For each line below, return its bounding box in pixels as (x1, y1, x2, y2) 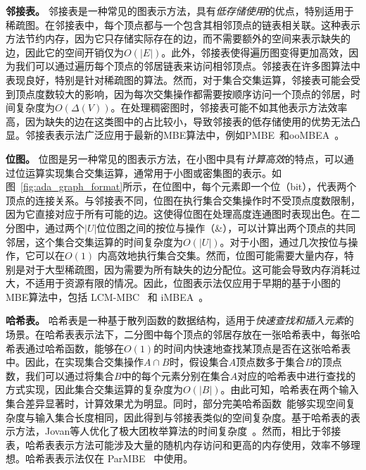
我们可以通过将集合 (25, 368, 114, 383)
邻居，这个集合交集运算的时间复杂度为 (6, 234, 183, 249)
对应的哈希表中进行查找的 (237, 368, 356, 383)
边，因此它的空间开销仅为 (6, 44, 124, 59)
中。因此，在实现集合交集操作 (6, 354, 144, 369)
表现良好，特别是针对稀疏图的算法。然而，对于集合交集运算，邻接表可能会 (6, 72, 351, 87)
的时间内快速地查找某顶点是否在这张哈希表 (153, 340, 351, 355)
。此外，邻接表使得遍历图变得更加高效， (161, 44, 349, 59)
